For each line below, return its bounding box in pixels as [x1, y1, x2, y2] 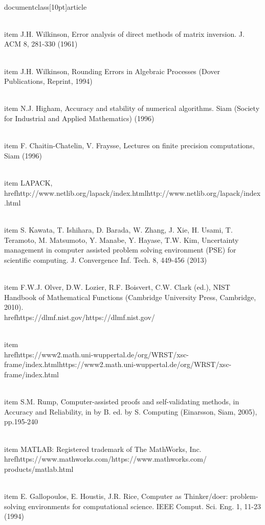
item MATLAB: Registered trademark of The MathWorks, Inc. [4, 443, 202, 454]
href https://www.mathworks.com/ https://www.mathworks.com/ [4, 453, 207, 464]
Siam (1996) [4, 150, 42, 161]
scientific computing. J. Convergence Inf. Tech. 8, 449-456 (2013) [4, 255, 207, 265]
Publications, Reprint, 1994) [4, 76, 93, 86]
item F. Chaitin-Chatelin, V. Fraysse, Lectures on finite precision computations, [4, 140, 255, 151]
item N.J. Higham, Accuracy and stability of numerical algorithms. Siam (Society [4, 103, 260, 113]
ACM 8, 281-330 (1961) [4, 38, 78, 49]
